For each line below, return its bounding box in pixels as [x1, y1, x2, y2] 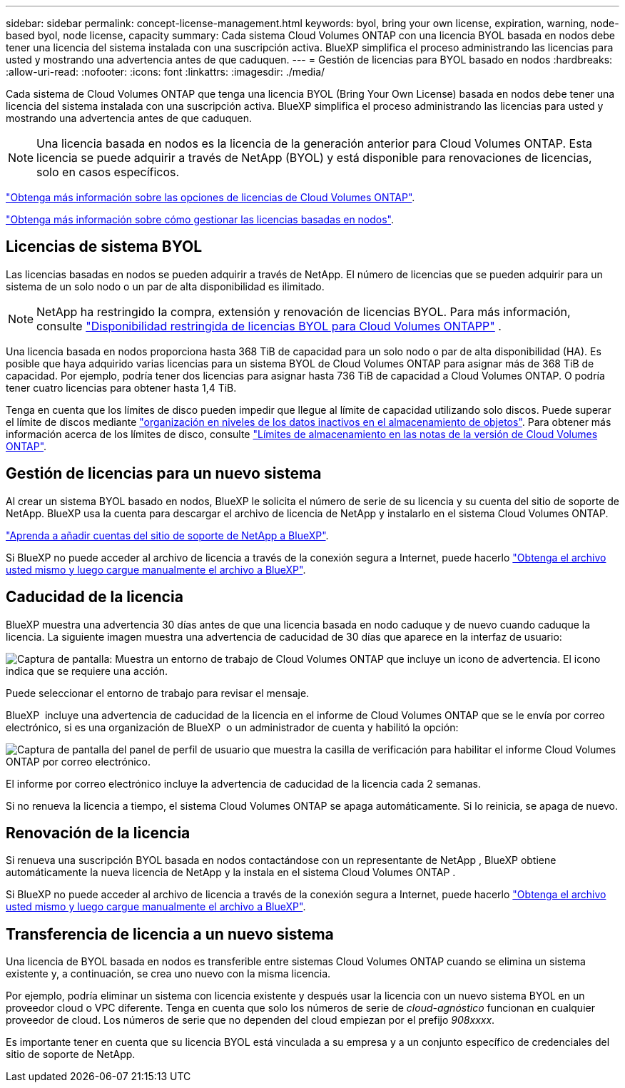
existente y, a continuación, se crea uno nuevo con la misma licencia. [6, 967, 331, 980]
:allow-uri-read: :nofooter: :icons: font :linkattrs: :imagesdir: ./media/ [6, 66, 325, 78]
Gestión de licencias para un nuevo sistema [6, 464, 322, 483]
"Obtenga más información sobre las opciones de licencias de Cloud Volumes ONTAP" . [6, 191, 415, 203]
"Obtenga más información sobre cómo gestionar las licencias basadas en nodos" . [6, 213, 395, 225]
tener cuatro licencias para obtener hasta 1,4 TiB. [6, 381, 237, 394]
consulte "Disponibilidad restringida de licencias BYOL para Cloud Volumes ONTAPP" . [36, 318, 502, 333]
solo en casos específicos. [36, 165, 180, 179]
